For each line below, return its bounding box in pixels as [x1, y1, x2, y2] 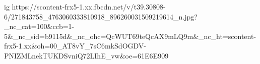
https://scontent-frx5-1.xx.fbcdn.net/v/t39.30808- [12, 1, 166, 11]
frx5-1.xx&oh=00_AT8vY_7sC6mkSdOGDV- [4, 40, 147, 51]
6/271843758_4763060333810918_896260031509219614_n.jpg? [4, 11, 198, 21]
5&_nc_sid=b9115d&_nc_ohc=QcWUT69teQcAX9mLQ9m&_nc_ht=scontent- [4, 30, 256, 41]
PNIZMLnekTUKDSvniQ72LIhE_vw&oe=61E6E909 [4, 50, 169, 60]
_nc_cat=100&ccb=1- [4, 21, 75, 31]
